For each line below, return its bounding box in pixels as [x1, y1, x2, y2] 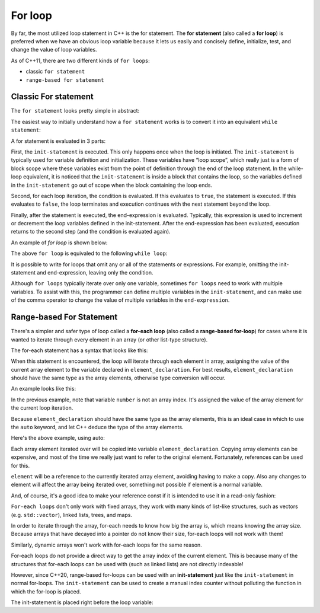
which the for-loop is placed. [11, 588, 81, 595]
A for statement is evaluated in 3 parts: [11, 137, 106, 145]
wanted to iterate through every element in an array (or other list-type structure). [11, 336, 208, 343]
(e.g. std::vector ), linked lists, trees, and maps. [11, 511, 133, 518]
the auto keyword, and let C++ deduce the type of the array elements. [11, 424, 184, 431]
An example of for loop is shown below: [11, 239, 108, 246]
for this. [11, 462, 30, 469]
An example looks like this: [11, 385, 76, 392]
